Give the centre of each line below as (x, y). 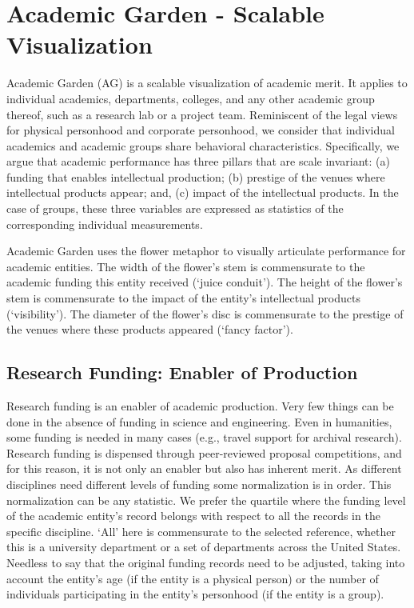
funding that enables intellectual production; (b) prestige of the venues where (196, 176)
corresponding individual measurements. (105, 224)
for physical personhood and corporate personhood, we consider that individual (201, 130)
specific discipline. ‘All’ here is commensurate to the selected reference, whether (201, 531)
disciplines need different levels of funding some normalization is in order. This (199, 484)
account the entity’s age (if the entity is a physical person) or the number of (193, 578)
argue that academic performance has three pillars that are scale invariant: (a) (198, 161)
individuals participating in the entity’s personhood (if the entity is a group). (195, 594)
